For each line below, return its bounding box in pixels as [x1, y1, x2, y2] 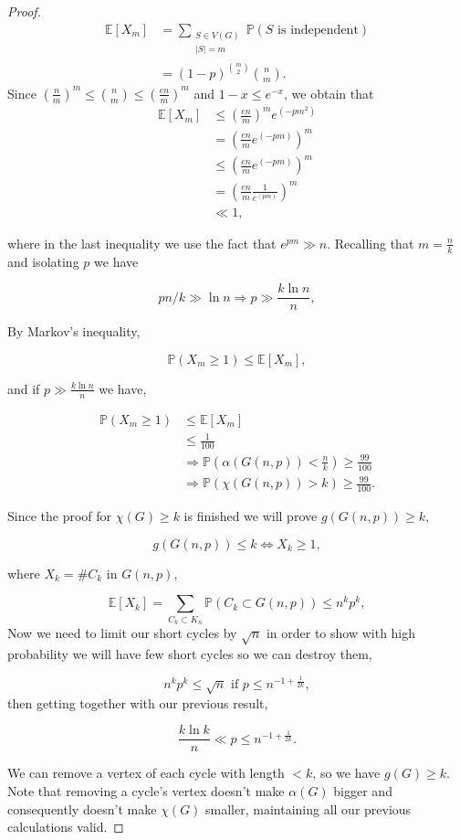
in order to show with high [266, 623, 416, 643]
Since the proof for [7, 506, 112, 526]
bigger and [333, 781, 392, 800]
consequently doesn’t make [7, 799, 157, 818]
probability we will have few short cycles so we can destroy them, [7, 643, 372, 663]
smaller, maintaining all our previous [205, 799, 412, 818]
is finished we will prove [183, 506, 318, 526]
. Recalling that [327, 233, 414, 252]
